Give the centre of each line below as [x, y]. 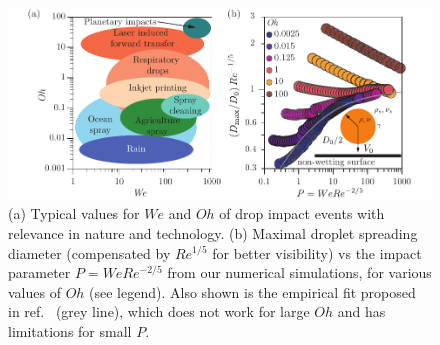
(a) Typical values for [74, 213]
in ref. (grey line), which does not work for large [159, 311]
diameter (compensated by [89, 252]
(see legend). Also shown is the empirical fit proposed [252, 291]
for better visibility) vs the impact [317, 252]
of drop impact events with [302, 213]
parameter [39, 272]
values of [34, 291]
